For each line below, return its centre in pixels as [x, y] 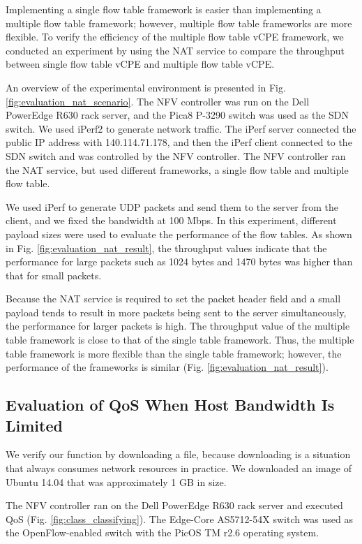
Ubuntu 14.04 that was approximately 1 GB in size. [116, 481]
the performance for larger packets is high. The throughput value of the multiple [178, 326]
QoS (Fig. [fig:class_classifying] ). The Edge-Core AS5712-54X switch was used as [180, 519]
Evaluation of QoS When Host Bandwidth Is [170, 405]
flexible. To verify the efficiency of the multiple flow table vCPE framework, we [175, 37]
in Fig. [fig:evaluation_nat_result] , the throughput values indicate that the [166, 248]
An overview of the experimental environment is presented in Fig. [146, 87]
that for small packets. [54, 275]
